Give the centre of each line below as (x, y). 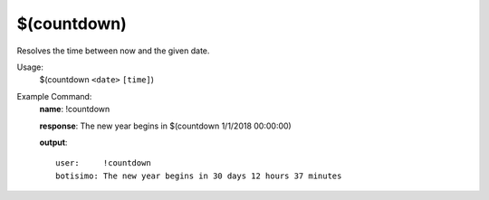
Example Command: (54, 96)
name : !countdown (75, 110)
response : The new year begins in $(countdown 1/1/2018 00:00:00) (165, 126)
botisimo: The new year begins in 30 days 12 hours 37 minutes (199, 176)
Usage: (30, 67)
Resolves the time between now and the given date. (113, 51)
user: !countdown (103, 163)
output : (53, 142)
